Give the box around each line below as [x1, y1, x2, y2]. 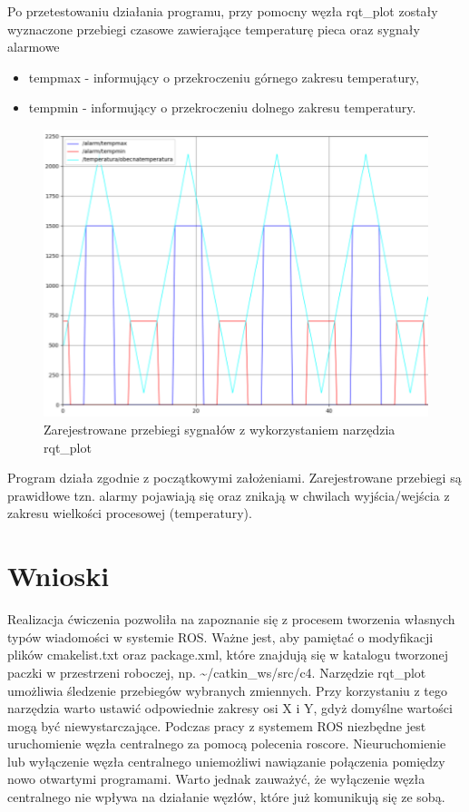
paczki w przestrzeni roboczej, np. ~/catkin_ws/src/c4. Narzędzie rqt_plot [7, 662, 426, 681]
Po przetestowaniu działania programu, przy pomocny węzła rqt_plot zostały [7, 2, 438, 20]
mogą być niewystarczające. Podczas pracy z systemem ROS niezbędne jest [7, 716, 426, 735]
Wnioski [7, 557, 110, 594]
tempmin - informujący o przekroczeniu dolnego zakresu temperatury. [28, 98, 416, 117]
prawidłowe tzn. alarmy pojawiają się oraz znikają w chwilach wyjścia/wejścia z [7, 485, 450, 504]
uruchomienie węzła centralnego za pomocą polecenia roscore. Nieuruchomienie [7, 734, 446, 753]
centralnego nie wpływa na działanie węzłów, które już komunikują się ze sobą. [7, 788, 445, 807]
